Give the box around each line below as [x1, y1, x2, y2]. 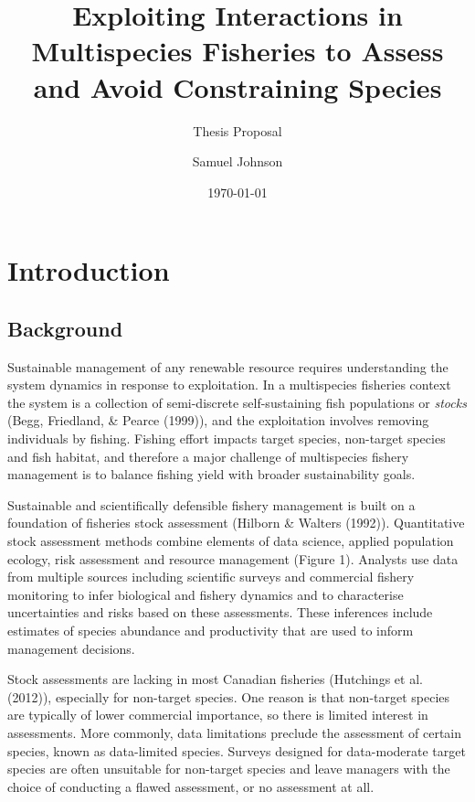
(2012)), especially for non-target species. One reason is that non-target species [7, 687, 450, 706]
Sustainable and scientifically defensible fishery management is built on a [7, 495, 416, 514]
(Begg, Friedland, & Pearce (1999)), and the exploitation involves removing [7, 411, 429, 430]
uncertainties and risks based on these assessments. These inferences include [7, 603, 433, 622]
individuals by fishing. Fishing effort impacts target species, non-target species [7, 429, 446, 448]
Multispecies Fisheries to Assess [31, 32, 444, 70]
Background [7, 314, 123, 342]
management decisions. [7, 638, 135, 658]
